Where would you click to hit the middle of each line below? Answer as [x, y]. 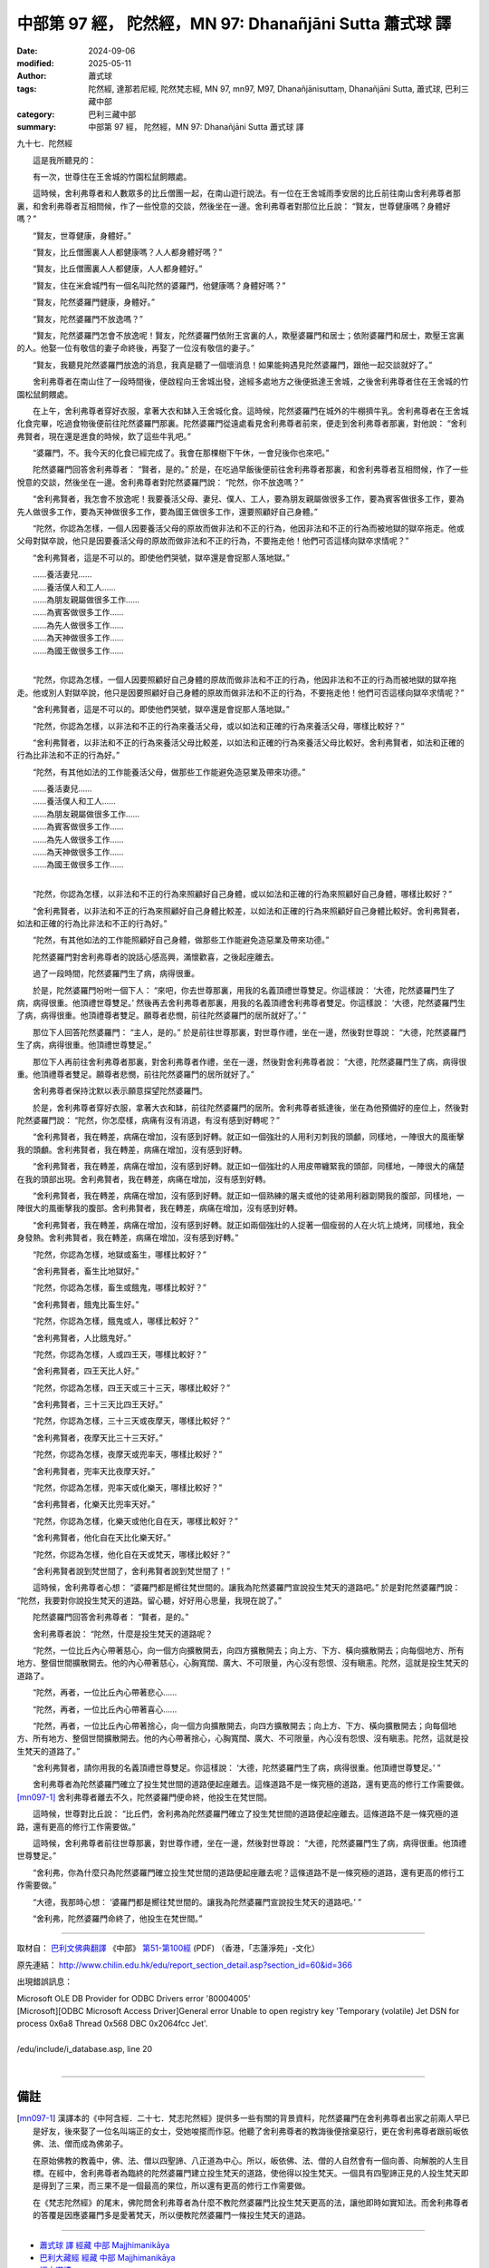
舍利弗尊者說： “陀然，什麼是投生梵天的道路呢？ [123, 1634]
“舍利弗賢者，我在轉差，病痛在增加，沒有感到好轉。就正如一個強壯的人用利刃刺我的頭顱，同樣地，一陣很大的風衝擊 [249, 1137]
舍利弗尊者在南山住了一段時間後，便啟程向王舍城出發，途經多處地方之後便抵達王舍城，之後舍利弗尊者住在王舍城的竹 [250, 382]
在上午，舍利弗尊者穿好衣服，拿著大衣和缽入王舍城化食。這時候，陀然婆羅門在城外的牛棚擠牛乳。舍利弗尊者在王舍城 [250, 411]
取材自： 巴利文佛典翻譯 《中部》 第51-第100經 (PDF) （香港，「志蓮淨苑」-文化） [168, 1948]
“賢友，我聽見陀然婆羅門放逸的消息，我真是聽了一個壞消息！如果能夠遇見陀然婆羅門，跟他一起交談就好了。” [232, 365]
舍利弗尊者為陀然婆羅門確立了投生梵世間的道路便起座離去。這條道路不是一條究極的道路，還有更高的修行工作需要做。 [250, 1784]
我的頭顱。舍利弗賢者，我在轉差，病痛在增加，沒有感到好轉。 [132, 1149]
